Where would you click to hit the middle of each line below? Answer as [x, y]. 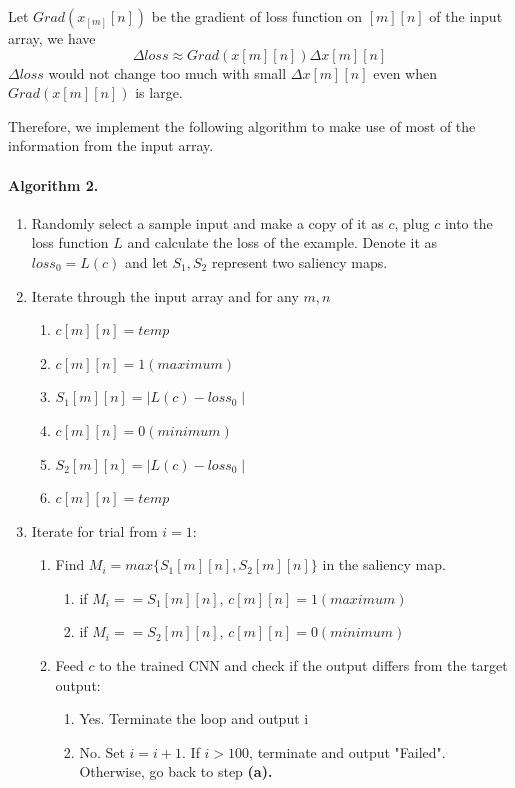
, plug [412, 222]
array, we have [52, 38]
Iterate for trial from [94, 530]
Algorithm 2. [53, 184]
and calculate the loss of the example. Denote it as [282, 242]
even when [405, 72]
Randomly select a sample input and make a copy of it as [207, 222]
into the [468, 222]
